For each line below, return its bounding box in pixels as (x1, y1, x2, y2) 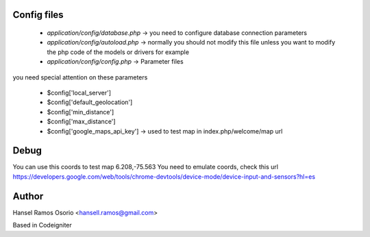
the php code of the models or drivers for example (47, 48, 190, 56)
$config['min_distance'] (47, 108, 114, 116)
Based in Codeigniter (12, 221, 72, 229)
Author (12, 190, 44, 202)
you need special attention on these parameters (12, 73, 148, 82)
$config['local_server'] (47, 88, 112, 97)
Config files (12, 9, 64, 21)
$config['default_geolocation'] (47, 98, 133, 106)
